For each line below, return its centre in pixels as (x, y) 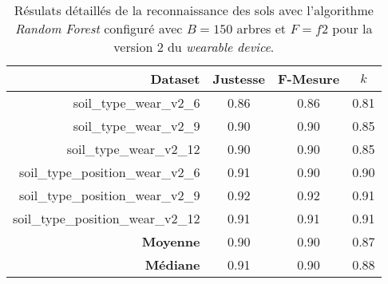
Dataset (175, 79)
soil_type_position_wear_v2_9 (110, 195)
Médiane (172, 264)
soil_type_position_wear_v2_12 (107, 218)
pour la (352, 28)
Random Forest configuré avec (99, 28)
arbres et (261, 28)
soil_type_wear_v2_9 (137, 126)
